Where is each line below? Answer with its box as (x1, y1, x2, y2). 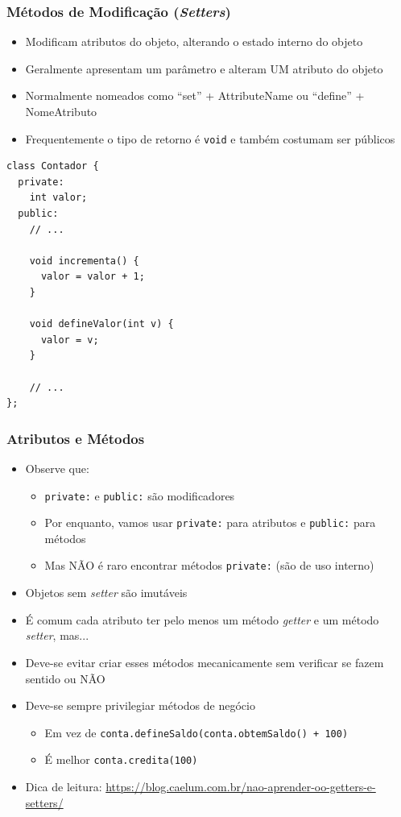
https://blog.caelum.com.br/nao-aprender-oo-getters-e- (105, 778, 376, 794)
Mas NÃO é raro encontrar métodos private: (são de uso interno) (44, 557, 374, 574)
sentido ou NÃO (25, 670, 105, 686)
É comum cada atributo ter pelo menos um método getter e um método (25, 611, 379, 628)
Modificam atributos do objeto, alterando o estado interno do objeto (25, 33, 363, 50)
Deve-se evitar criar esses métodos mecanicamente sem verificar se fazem (25, 653, 384, 670)
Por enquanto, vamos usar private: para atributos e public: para (44, 514, 376, 531)
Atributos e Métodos (6, 428, 145, 448)
